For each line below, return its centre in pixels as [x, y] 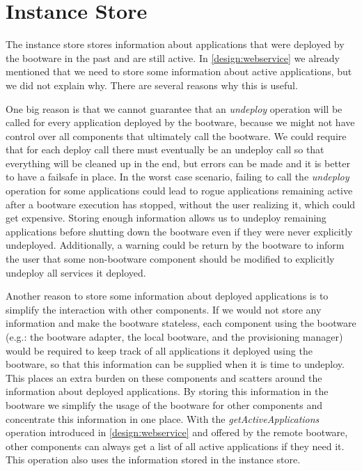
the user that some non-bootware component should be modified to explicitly [170, 259]
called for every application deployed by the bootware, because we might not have [180, 122]
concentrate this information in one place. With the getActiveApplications [163, 418]
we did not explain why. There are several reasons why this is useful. [152, 85]
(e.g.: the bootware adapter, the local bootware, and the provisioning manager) [174, 337]
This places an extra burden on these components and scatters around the [164, 377]
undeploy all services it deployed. [76, 272]
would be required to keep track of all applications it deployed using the [159, 350]
